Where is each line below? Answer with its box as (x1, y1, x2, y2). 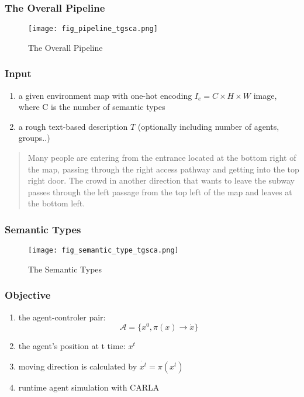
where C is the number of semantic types (18, 101, 165, 113)
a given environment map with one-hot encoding (18, 89, 192, 101)
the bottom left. (27, 197, 85, 209)
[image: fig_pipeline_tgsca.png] (28, 25, 158, 33)
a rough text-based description (18, 120, 128, 132)
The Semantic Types (28, 263, 102, 275)
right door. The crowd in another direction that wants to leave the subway (27, 174, 295, 187)
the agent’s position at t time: (18, 340, 126, 352)
